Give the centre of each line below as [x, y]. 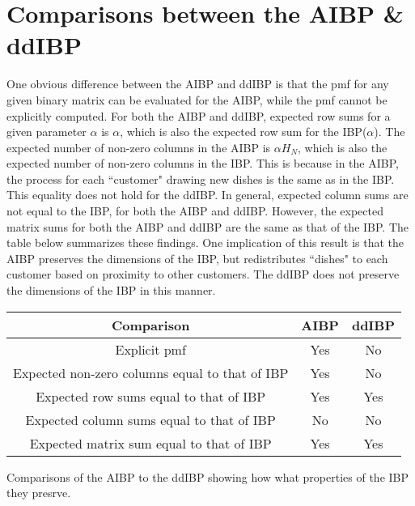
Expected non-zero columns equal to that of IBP [151, 372]
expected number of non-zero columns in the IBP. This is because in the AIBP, [203, 163]
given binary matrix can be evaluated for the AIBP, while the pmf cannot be [197, 99]
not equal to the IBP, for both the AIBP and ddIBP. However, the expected [195, 211]
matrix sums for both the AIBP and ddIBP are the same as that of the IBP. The [208, 226]
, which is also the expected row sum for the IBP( [243, 132]
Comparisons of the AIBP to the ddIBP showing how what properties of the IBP [208, 476]
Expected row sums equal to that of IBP [151, 396]
